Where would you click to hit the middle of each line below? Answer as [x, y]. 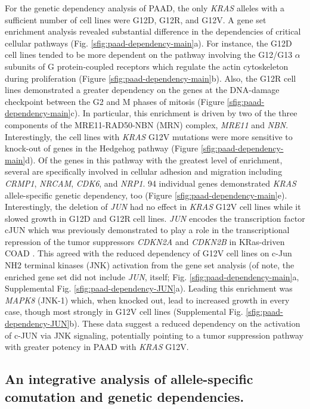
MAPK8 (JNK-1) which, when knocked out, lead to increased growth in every [147, 300]
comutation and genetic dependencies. [125, 396]
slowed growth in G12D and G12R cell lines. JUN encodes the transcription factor [155, 218]
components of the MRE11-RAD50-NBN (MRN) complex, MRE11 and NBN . [147, 124]
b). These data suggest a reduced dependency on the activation [185, 323]
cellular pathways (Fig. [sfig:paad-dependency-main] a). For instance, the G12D [148, 43]
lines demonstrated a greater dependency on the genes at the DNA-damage [142, 90]
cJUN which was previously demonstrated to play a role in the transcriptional [147, 230]
